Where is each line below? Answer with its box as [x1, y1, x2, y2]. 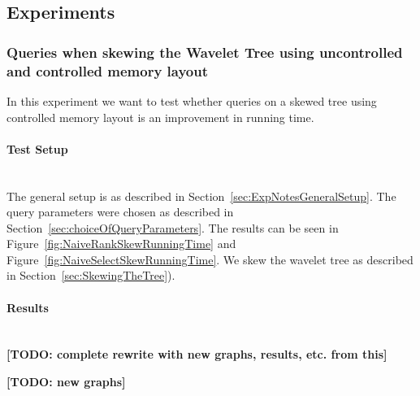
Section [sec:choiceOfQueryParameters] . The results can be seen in [6, 219, 339, 236]
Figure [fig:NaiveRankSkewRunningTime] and [6, 235, 236, 252]
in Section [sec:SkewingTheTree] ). [6, 267, 175, 284]
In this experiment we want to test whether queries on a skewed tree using [6, 92, 377, 109]
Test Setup [6, 140, 68, 157]
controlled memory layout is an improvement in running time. [6, 108, 314, 125]
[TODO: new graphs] [6, 373, 126, 390]
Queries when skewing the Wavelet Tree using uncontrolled [6, 41, 403, 62]
